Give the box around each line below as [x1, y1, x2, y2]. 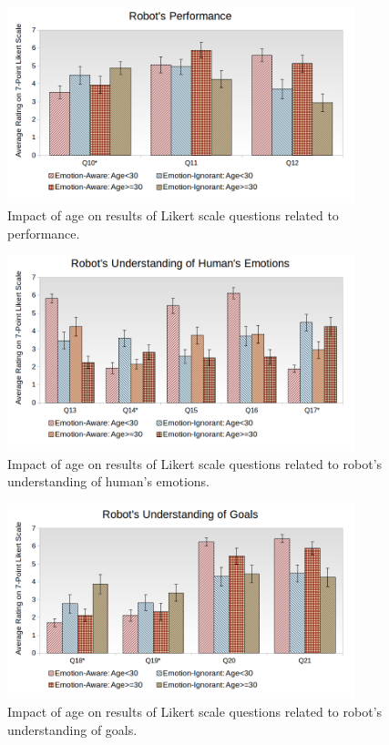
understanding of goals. [7, 719, 138, 739]
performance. [7, 223, 80, 242]
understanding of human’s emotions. [7, 472, 210, 491]
